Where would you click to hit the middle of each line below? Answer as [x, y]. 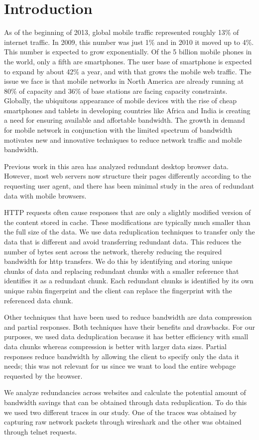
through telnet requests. [41, 431]
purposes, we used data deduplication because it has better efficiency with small [126, 336]
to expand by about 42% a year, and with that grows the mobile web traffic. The [128, 71]
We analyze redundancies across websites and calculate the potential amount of [125, 392]
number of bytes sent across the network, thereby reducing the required [113, 251]
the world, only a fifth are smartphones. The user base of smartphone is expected [128, 61]
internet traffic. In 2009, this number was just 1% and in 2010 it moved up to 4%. [129, 42]
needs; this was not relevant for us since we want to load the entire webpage [120, 366]
